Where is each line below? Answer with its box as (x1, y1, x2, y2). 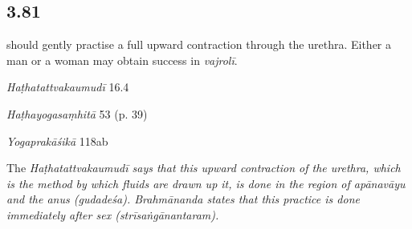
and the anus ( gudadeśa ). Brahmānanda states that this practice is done (6, 191, 360, 207)
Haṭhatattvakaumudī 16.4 (6, 78, 129, 95)
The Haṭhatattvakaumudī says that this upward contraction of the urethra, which (6, 159, 401, 176)
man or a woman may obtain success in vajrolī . (6, 51, 238, 68)
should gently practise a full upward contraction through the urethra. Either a (6, 36, 392, 53)
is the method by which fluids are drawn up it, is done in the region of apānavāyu (6, 175, 406, 191)
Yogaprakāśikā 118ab (6, 132, 108, 149)
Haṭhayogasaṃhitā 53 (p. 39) (6, 105, 148, 122)
